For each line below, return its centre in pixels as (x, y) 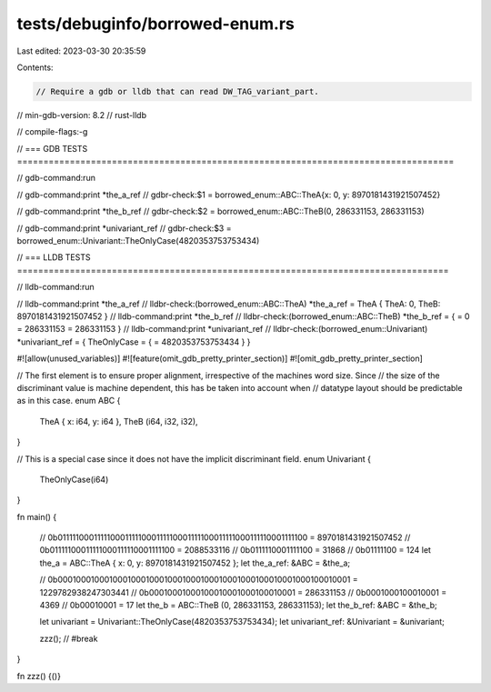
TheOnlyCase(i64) (74, 479)
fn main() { (37, 516)
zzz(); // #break (69, 638)
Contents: (35, 67)
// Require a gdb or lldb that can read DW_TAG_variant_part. (177, 91)
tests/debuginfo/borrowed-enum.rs (155, 24)
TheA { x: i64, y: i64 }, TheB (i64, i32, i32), (119, 421)
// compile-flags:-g (52, 132)
